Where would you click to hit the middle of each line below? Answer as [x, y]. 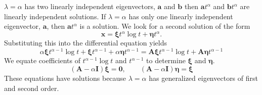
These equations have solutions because [65, 78]
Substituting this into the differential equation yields [85, 43]
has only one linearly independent [181, 16]
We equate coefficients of [42, 60]
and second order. [32, 88]
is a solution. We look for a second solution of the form [165, 26]
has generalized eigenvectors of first [203, 78]
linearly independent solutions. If [55, 16]
